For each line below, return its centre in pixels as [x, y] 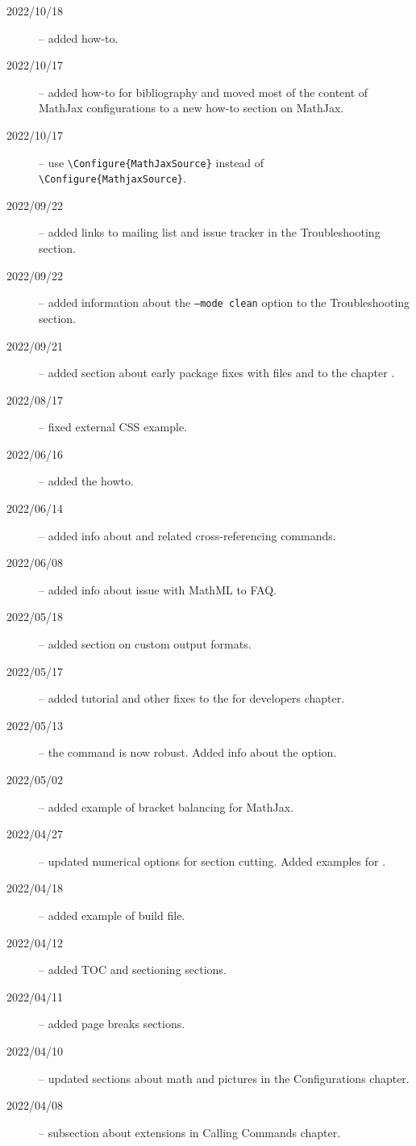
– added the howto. [86, 481]
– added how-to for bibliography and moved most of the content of [204, 92]
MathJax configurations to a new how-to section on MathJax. [191, 108]
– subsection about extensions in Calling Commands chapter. [190, 1132]
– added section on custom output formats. [145, 644]
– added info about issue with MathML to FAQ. [158, 589]
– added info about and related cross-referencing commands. [187, 535]
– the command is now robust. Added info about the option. [188, 752]
